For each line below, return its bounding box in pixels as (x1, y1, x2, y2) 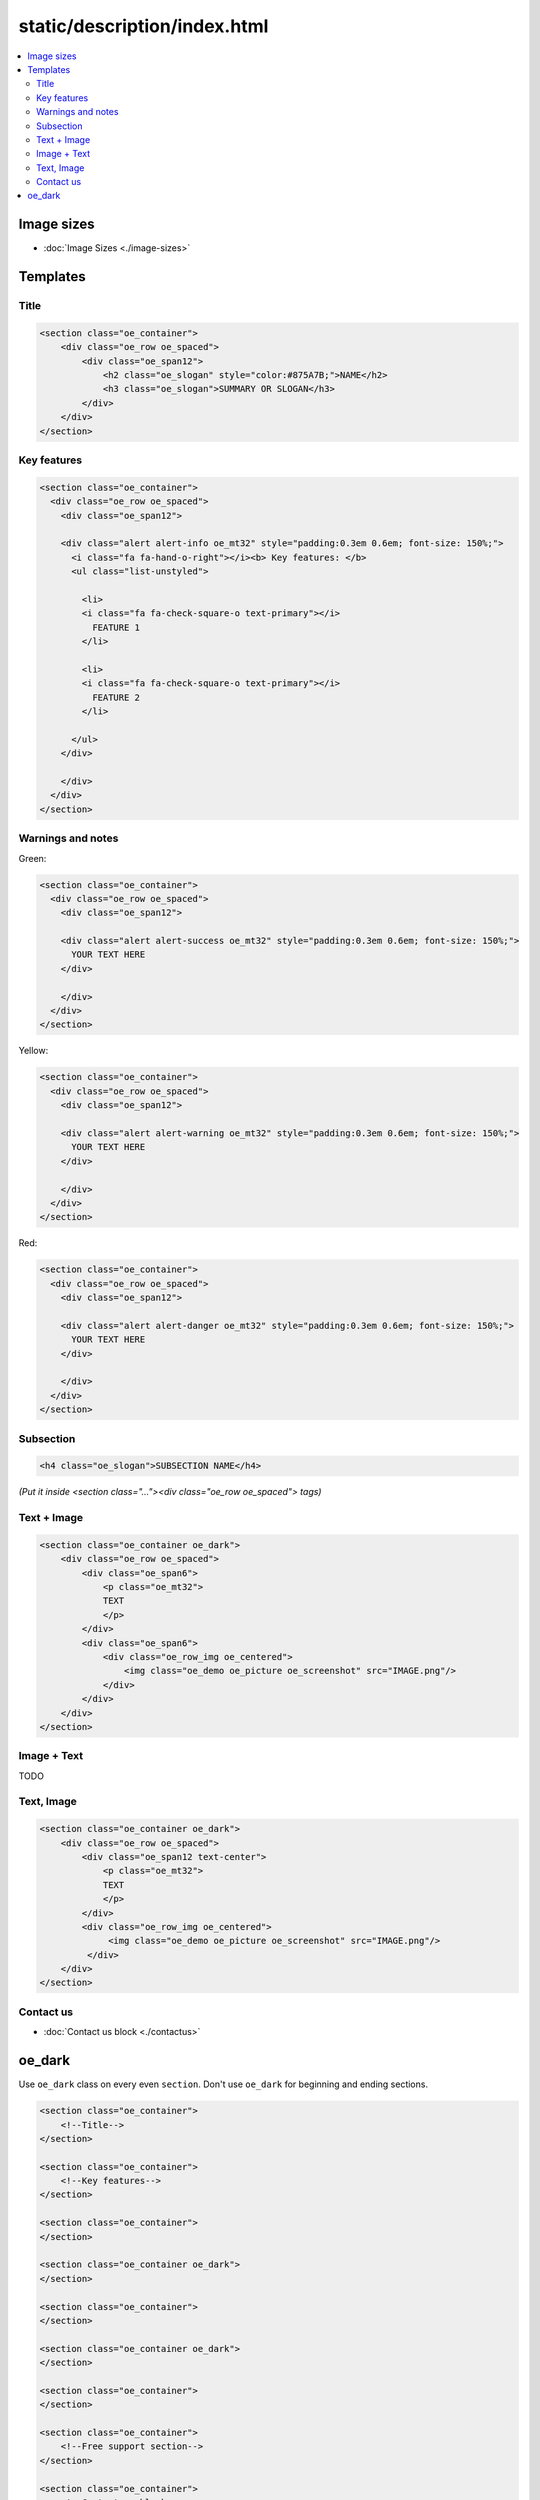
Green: (18, 852, 47, 864)
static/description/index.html (18, 15, 269, 37)
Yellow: (18, 1045, 49, 1057)
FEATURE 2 (91, 691, 140, 703)
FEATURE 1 (91, 621, 140, 633)
